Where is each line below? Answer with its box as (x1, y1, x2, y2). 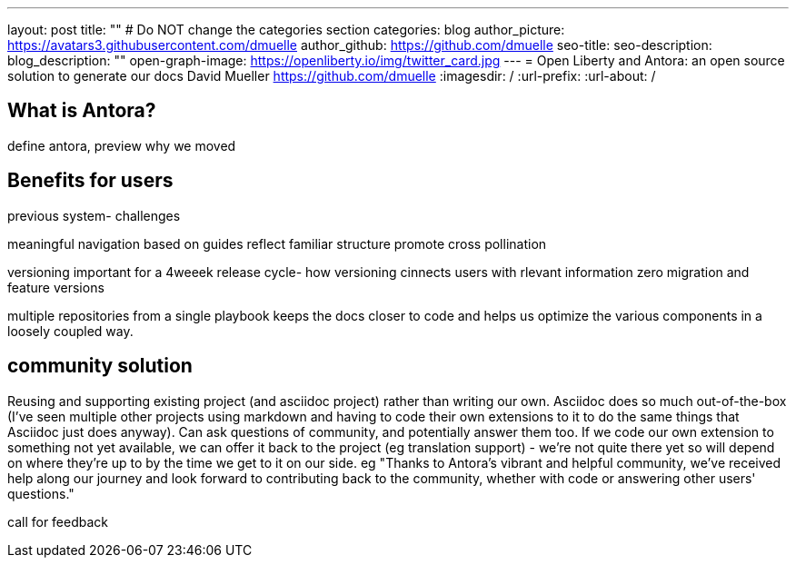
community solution (7, 354, 193, 378)
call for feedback (7, 513, 109, 530)
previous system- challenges (7, 207, 181, 223)
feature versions (7, 279, 104, 295)
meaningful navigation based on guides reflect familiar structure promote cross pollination (7, 235, 547, 252)
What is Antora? (7, 99, 156, 123)
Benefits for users (7, 169, 174, 193)
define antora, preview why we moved (7, 137, 236, 154)
